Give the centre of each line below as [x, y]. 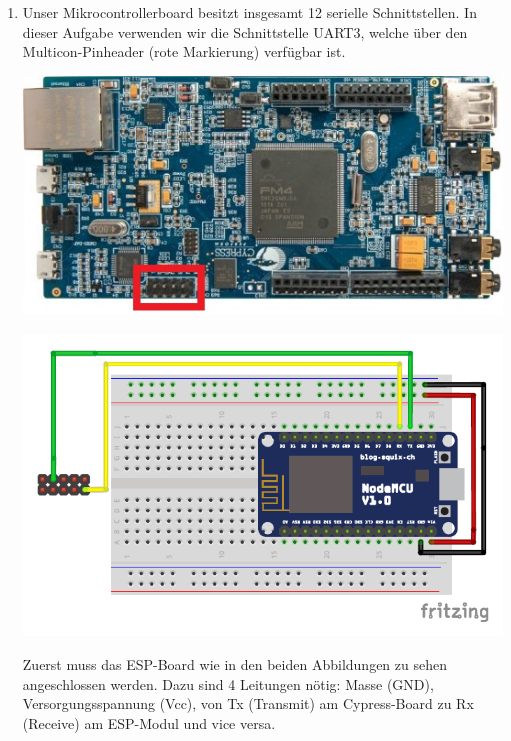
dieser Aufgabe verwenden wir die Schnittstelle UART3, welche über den [245, 31]
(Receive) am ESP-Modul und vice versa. [149, 722]
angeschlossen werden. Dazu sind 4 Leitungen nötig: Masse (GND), [228, 683]
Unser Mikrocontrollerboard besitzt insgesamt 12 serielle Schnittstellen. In [249, 12]
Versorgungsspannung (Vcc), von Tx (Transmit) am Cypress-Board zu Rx [248, 703]
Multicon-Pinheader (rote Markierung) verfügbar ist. [184, 51]
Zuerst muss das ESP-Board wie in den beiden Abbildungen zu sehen [234, 664]
